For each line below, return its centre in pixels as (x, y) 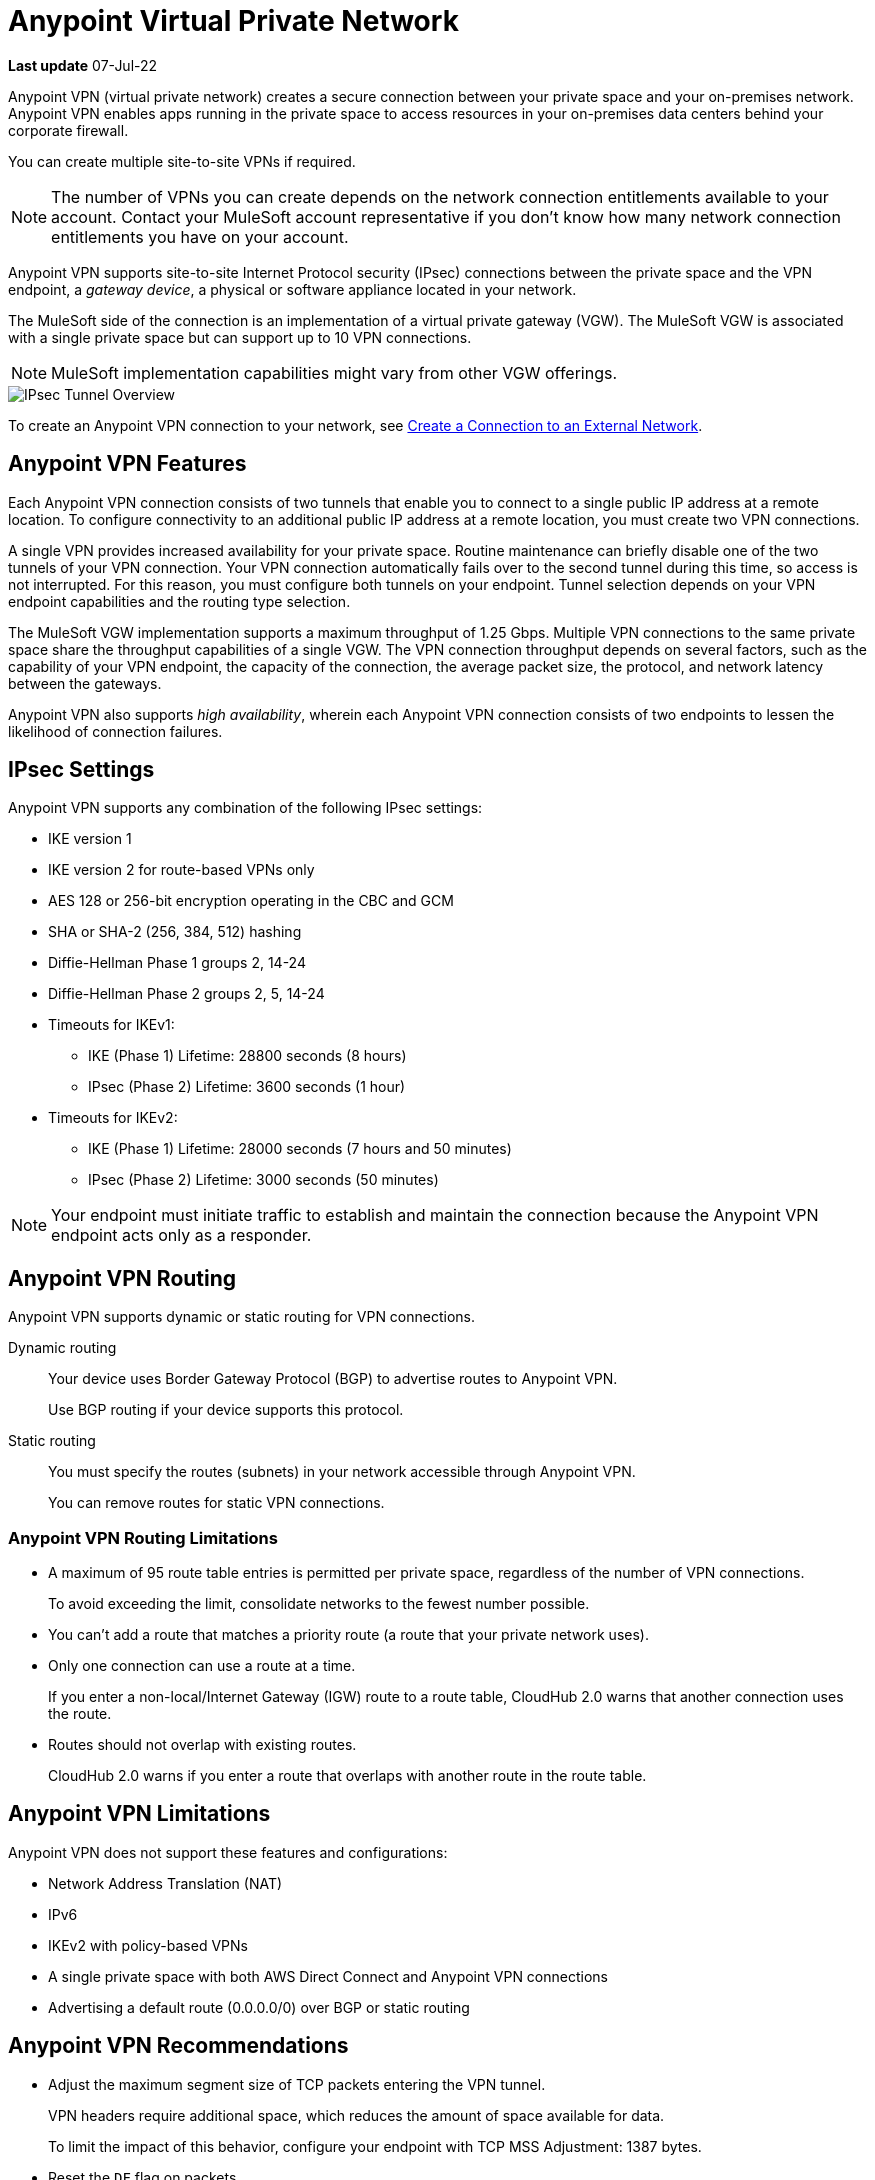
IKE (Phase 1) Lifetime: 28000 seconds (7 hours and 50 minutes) (300, 1149)
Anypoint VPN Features (127, 464)
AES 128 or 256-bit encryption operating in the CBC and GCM (251, 901)
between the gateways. (85, 683)
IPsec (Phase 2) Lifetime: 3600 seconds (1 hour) (247, 1087)
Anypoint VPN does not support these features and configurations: (228, 1852)
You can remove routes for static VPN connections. (216, 1503)
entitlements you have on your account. (200, 236)
